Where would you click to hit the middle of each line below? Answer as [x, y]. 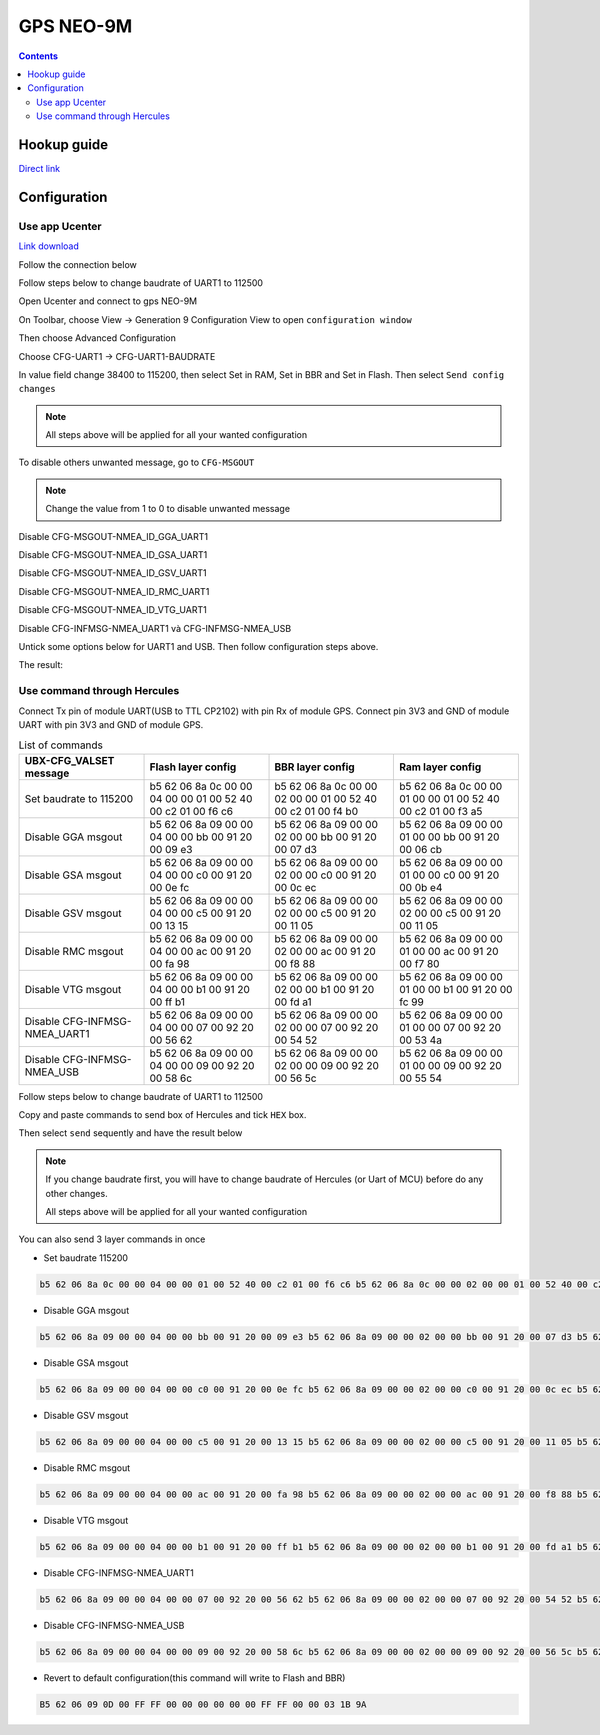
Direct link [39, 169]
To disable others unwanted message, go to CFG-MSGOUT [136, 462]
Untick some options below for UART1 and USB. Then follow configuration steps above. [198, 646]
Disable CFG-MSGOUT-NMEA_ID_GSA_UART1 [113, 555]
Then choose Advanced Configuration [97, 338]
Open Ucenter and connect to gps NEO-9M [108, 301]
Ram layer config [440, 767]
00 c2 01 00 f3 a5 [440, 811]
